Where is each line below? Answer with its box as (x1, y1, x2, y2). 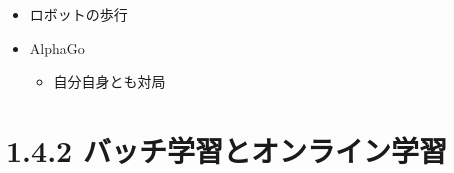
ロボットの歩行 (29, 4, 128, 24)
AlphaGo (29, 37, 85, 58)
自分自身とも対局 (53, 71, 166, 92)
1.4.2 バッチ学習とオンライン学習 (6, 129, 447, 170)
